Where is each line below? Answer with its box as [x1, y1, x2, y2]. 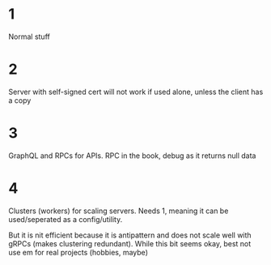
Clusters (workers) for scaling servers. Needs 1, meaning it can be [8, 206, 229, 216]
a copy [8, 95, 32, 105]
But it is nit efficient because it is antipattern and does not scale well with [8, 230, 252, 240]
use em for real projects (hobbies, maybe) [8, 247, 148, 257]
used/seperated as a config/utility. [8, 214, 123, 224]
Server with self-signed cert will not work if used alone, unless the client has [8, 87, 264, 96]
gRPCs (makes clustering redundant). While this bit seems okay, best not [8, 238, 252, 248]
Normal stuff [8, 32, 50, 41]
